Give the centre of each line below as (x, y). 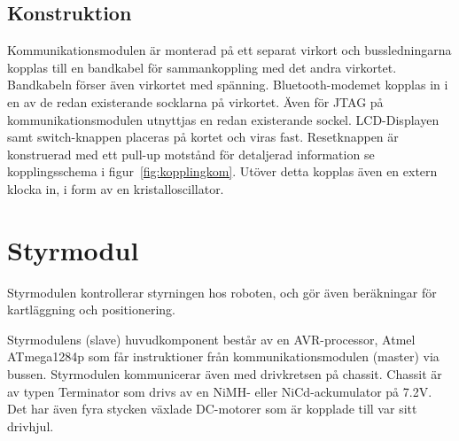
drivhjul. (31, 426)
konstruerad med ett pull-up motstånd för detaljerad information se (191, 154)
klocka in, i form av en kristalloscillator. (116, 188)
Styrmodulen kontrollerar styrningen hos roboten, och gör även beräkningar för (222, 292)
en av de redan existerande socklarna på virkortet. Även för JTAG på (195, 101)
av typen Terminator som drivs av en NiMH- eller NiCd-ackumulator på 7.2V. (220, 391)
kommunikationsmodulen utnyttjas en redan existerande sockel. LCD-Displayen (223, 119)
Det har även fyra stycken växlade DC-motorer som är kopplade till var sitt (212, 409)
